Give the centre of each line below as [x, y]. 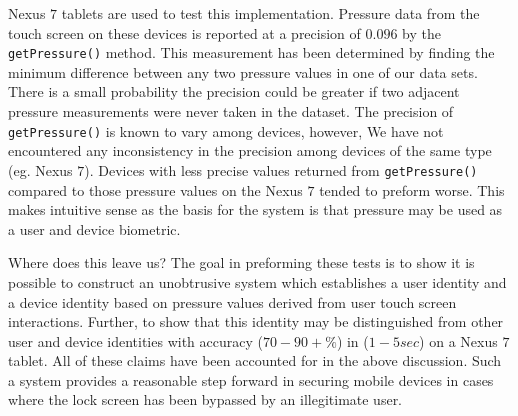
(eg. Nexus [40, 169]
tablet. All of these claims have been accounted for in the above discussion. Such [255, 360]
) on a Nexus [458, 340]
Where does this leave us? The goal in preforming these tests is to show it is [241, 262]
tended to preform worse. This [412, 189]
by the [421, 32]
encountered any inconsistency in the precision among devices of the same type [250, 150]
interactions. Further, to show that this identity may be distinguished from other [256, 321]
